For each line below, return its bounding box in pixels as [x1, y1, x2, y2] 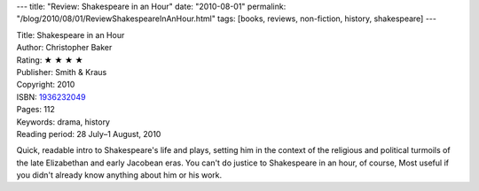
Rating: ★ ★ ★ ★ [16, 54, 83, 65]
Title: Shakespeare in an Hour [16, 29, 125, 40]
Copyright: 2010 [16, 80, 75, 90]
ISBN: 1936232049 [16, 91, 86, 102]
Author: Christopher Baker [16, 42, 113, 53]
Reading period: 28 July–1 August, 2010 [16, 128, 161, 139]
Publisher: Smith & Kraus [16, 66, 107, 77]
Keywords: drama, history [16, 116, 111, 127]
